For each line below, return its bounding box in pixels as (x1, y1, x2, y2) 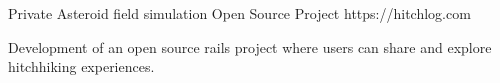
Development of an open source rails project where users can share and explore (8, 36, 492, 57)
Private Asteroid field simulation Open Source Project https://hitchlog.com (8, 3, 471, 23)
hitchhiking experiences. (8, 56, 155, 77)
